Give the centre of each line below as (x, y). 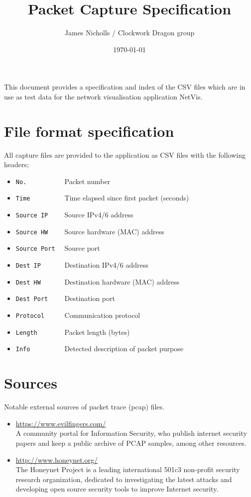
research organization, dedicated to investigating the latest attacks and (124, 479)
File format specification (89, 131)
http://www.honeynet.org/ (57, 459)
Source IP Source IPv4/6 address (74, 215)
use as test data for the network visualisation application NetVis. (103, 96)
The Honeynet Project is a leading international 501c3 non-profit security (128, 469)
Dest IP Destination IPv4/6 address (82, 265)
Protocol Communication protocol (78, 315)
